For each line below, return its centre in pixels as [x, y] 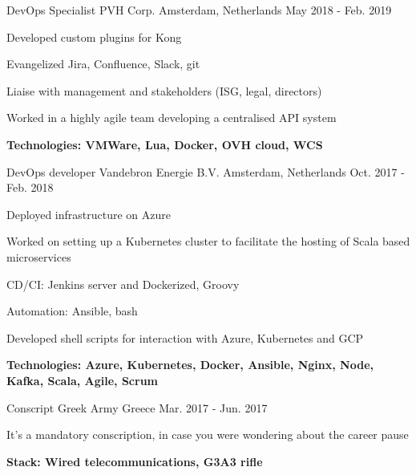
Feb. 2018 [30, 187]
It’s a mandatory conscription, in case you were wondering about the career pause [208, 434]
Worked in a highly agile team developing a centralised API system [172, 118]
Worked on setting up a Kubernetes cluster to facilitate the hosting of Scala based [208, 241]
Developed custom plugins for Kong [94, 37]
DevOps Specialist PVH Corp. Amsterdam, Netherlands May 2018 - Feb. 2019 [199, 10]
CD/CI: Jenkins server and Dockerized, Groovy [123, 284]
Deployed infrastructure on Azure [89, 214]
